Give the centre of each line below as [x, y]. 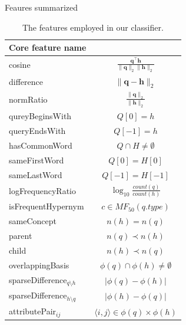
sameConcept [33, 221]
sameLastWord [36, 174]
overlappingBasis [39, 265]
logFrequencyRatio [43, 190]
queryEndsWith [37, 131]
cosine [20, 64]
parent [21, 236]
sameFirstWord [36, 160]
